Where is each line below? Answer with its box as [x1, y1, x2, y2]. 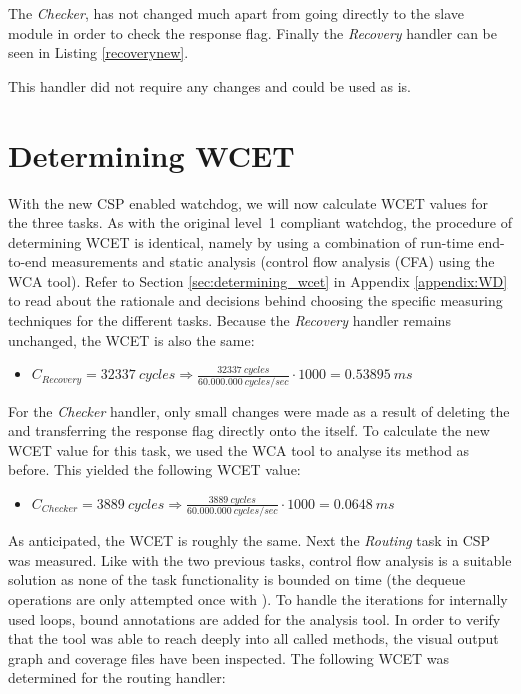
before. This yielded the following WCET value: [8, 459, 301, 480]
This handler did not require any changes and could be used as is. [8, 75, 412, 96]
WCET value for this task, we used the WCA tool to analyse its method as [8, 439, 470, 460]
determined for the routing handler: [8, 667, 226, 688]
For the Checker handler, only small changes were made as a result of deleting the [8, 400, 510, 421]
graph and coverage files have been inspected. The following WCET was [8, 647, 450, 668]
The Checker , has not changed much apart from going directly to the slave [8, 3, 464, 23]
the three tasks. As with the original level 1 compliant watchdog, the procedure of [8, 212, 512, 233]
